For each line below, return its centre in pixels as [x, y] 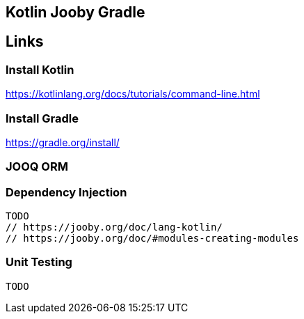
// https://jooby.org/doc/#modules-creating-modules [152, 239]
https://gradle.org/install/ [63, 142]
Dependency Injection [66, 192]
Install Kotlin [40, 69]
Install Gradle [42, 118]
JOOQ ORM [37, 167]
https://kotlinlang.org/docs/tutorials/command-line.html [133, 94]
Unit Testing [39, 262]
